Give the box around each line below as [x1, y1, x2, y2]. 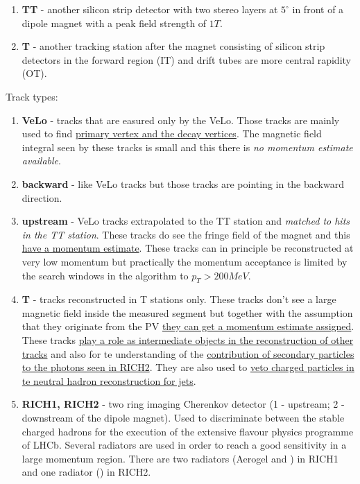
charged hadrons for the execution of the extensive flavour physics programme [22, 424, 354, 438]
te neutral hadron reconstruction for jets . [22, 373, 196, 388]
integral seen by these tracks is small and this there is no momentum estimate [22, 139, 353, 154]
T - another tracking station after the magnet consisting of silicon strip [22, 39, 325, 53]
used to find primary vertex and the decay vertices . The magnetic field [22, 126, 322, 141]
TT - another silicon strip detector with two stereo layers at [22, 2, 278, 16]
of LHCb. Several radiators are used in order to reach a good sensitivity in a [22, 438, 347, 452]
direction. [22, 190, 62, 205]
